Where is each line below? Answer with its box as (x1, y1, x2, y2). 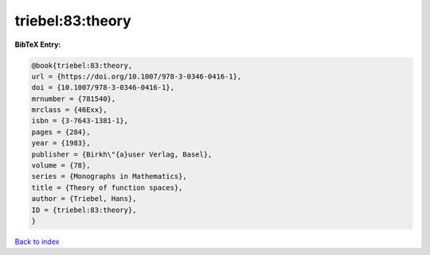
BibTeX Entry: (14, 40, 61, 49)
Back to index (14, 237, 60, 246)
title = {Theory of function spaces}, (31, 183, 183, 192)
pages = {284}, (31, 127, 91, 137)
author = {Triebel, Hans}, (31, 195, 137, 203)
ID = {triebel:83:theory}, (31, 205, 137, 214)
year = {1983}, (31, 139, 91, 148)
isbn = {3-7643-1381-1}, (31, 116, 129, 126)
